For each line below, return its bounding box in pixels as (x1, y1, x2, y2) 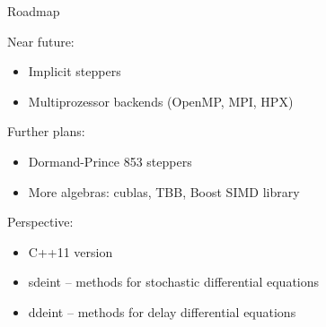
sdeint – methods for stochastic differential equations (28, 272, 320, 291)
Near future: (7, 31, 75, 50)
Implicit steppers (28, 62, 121, 81)
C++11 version (28, 242, 113, 261)
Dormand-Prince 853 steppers (28, 151, 192, 170)
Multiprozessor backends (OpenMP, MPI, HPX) (28, 91, 294, 110)
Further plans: (7, 122, 85, 141)
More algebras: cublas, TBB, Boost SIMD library (28, 182, 300, 201)
